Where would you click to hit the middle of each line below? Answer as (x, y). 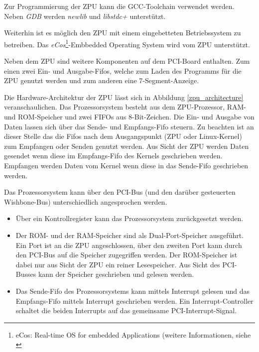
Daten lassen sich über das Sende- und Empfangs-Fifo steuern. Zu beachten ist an (129, 126)
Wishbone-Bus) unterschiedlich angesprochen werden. (86, 201)
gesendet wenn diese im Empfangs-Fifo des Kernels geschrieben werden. (113, 156)
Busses (26, 274)
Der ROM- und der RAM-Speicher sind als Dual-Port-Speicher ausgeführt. (130, 235)
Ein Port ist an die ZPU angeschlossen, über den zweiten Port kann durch (129, 245)
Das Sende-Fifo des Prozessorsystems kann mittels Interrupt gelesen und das (133, 291)
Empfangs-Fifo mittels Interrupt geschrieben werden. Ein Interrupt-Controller (134, 300)
